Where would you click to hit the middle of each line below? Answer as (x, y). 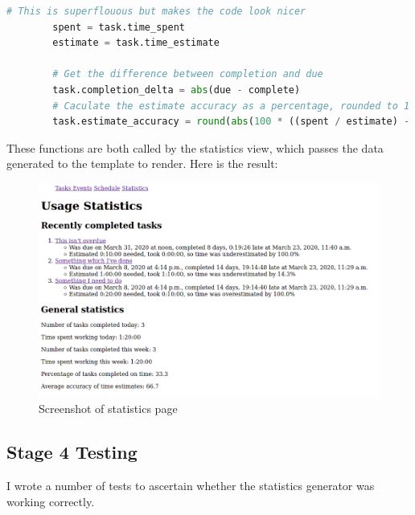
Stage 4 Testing (72, 452)
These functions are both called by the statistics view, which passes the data (195, 147)
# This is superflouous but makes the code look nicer (156, 11)
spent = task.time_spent (119, 27)
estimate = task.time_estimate (136, 43)
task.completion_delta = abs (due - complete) (177, 90)
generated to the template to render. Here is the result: (142, 163)
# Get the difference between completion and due (188, 74)
